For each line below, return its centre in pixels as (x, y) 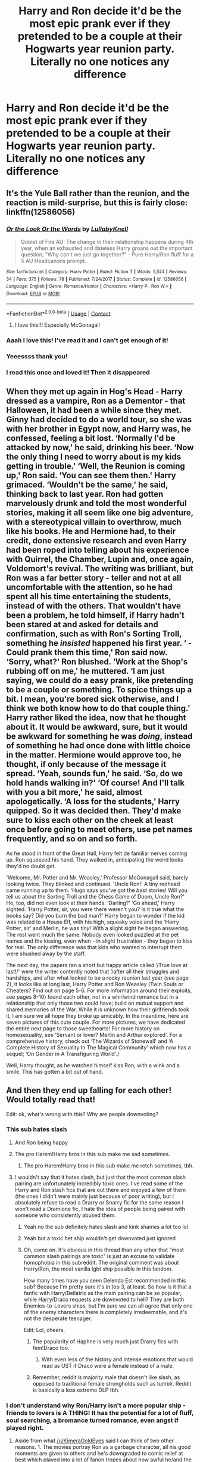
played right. (25, 1427)
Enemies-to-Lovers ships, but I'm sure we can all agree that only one (108, 1305)
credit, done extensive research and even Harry (96, 541)
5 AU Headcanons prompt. (53, 261)
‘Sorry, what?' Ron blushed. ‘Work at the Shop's (97, 662)
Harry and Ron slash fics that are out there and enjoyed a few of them (100, 1190)
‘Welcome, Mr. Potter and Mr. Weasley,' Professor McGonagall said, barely (97, 877)
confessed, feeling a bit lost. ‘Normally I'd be (91, 439)
